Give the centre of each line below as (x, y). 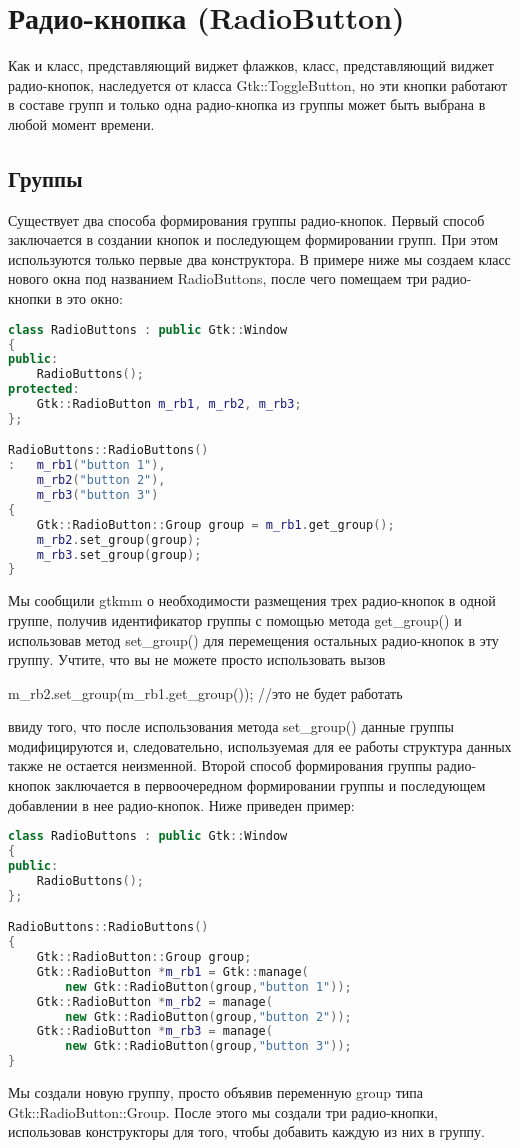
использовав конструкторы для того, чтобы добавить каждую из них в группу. (247, 1131)
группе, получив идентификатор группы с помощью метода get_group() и (235, 619)
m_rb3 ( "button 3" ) (97, 495)
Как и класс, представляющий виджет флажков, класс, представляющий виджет (251, 65)
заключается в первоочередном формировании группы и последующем (270, 785)
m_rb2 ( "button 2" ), (101, 480)
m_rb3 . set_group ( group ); (119, 554)
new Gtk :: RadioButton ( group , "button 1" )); (208, 986)
